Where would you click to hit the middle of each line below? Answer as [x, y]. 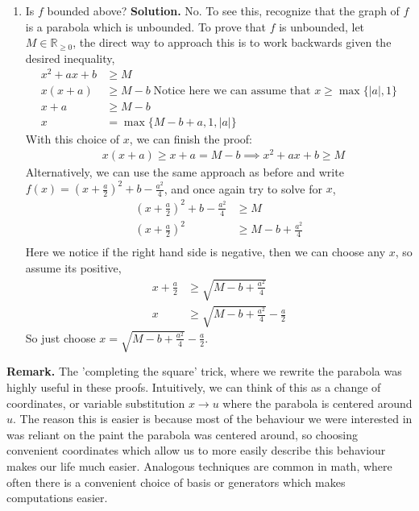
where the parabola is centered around [317, 403]
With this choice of [73, 138]
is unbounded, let [322, 26]
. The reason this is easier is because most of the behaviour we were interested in [213, 419]
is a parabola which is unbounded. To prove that [145, 26]
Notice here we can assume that [232, 91]
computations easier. [57, 498]
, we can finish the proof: [191, 138]
